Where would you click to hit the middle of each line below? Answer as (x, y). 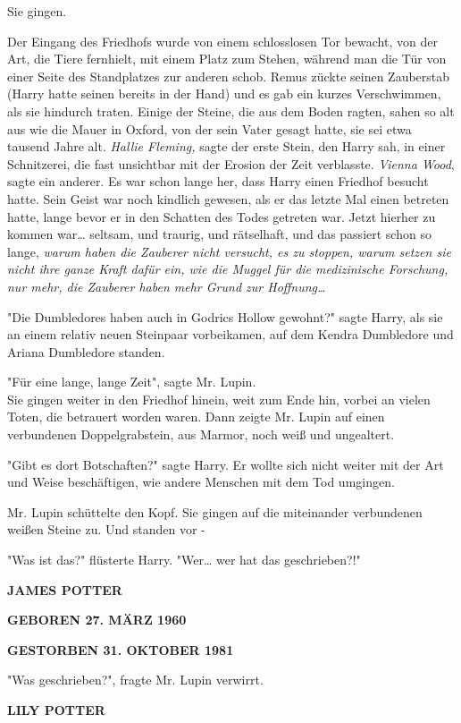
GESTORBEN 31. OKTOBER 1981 (121, 649)
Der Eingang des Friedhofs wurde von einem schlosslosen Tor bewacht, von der (222, 41)
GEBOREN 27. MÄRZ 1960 (97, 620)
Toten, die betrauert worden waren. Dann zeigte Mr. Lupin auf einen (196, 417)
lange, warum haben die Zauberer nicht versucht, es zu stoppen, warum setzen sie (229, 251)
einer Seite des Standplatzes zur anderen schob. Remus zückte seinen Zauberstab (229, 76)
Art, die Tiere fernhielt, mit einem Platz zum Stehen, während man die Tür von (227, 59)
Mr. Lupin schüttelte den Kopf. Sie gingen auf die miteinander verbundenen (215, 511)
